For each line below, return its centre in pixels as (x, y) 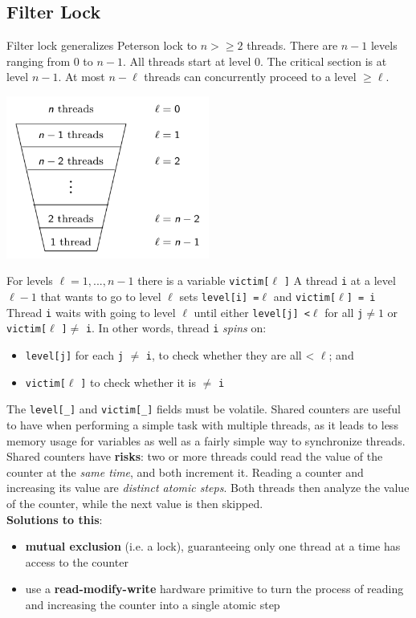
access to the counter (77, 561)
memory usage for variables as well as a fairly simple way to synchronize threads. (206, 440)
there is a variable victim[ (204, 281)
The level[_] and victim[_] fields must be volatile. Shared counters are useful (204, 409)
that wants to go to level (101, 297)
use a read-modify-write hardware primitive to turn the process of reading (214, 589)
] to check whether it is (138, 382)
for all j (344, 312)
